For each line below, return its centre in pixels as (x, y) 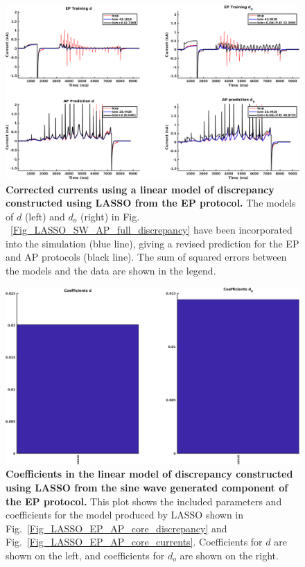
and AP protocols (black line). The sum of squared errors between (146, 257)
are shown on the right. (229, 555)
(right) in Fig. (110, 216)
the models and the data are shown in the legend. (111, 271)
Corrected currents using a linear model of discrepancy (140, 189)
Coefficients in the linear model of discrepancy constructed (149, 474)
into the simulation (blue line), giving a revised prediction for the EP (152, 243)
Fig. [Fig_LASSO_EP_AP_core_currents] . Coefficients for (134, 542)
